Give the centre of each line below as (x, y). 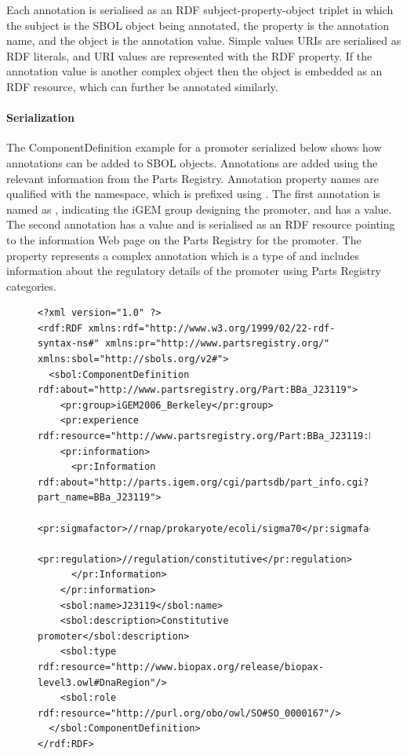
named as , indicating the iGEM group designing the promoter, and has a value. (199, 209)
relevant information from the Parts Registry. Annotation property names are (193, 178)
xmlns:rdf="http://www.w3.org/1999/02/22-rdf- (212, 328)
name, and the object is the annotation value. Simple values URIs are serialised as (204, 40)
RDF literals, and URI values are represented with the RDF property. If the (189, 55)
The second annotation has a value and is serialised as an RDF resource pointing (201, 224)
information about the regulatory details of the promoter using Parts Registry (194, 271)
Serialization (40, 117)
